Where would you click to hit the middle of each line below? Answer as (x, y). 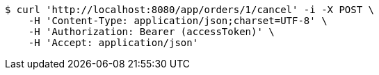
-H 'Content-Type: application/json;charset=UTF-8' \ (178, 21)
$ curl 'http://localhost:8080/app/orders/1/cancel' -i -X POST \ (190, 10)
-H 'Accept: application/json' (113, 43)
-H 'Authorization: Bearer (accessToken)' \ (151, 32)
